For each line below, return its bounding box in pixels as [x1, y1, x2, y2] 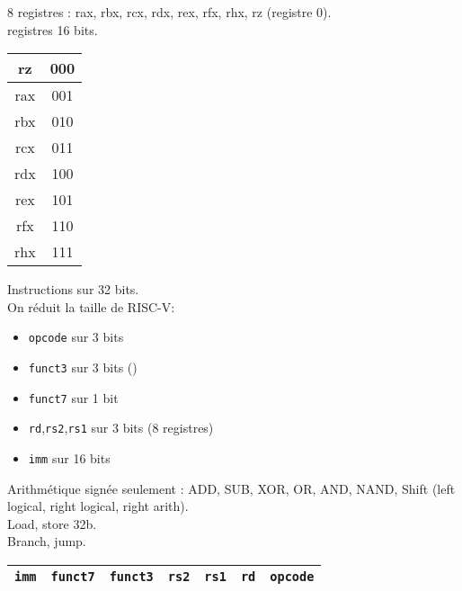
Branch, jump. [7, 532, 86, 551]
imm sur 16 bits [28, 449, 111, 467]
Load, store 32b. [7, 514, 97, 533]
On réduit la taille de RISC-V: [7, 297, 175, 316]
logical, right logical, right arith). [7, 497, 189, 515]
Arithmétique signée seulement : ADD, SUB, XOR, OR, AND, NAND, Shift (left [7, 479, 456, 497]
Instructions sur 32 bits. [7, 280, 139, 299]
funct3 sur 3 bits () [28, 358, 138, 377]
